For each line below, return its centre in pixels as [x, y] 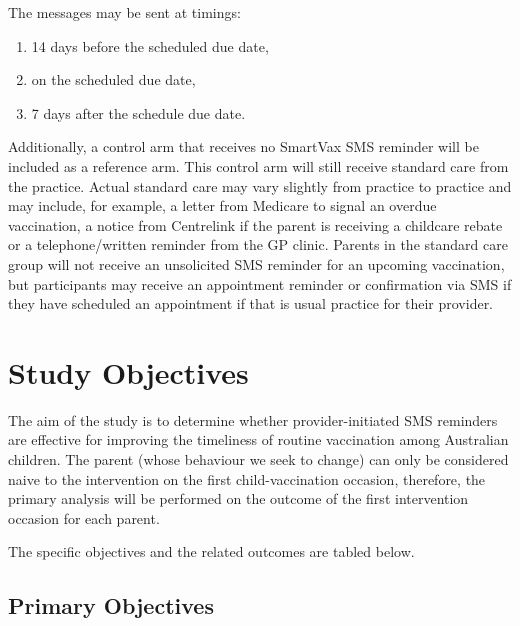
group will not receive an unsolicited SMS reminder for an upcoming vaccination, [256, 263]
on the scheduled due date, [113, 79]
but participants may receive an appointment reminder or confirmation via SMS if [260, 283]
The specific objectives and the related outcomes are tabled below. [211, 551]
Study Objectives [128, 371]
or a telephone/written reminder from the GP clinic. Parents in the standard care [258, 244]
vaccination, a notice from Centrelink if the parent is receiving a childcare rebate [255, 224]
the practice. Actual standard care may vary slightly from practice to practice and [260, 185]
